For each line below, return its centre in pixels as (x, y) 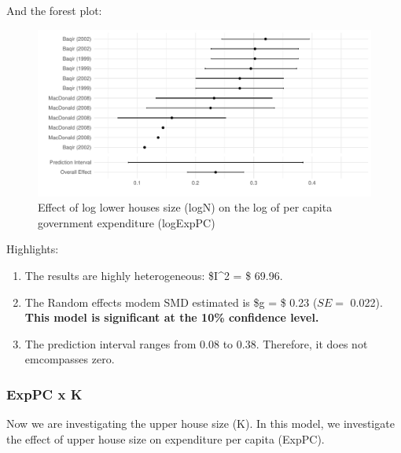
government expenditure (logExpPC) (127, 222)
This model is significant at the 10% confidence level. (172, 317)
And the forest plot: (54, 10)
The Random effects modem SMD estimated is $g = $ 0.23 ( (171, 302)
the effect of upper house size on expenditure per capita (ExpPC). (166, 438)
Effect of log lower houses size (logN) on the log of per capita (185, 207)
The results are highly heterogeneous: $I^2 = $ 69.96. (154, 275)
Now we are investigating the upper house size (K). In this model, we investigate (200, 424)
